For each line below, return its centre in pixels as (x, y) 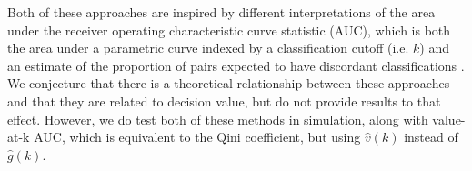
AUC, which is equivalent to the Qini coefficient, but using (197, 137)
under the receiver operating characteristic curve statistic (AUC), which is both (229, 30)
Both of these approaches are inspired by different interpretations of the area (221, 12)
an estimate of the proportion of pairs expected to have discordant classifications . (236, 65)
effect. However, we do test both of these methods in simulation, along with (218, 119)
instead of (431, 137)
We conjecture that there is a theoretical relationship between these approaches (229, 83)
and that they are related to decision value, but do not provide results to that (224, 101)
